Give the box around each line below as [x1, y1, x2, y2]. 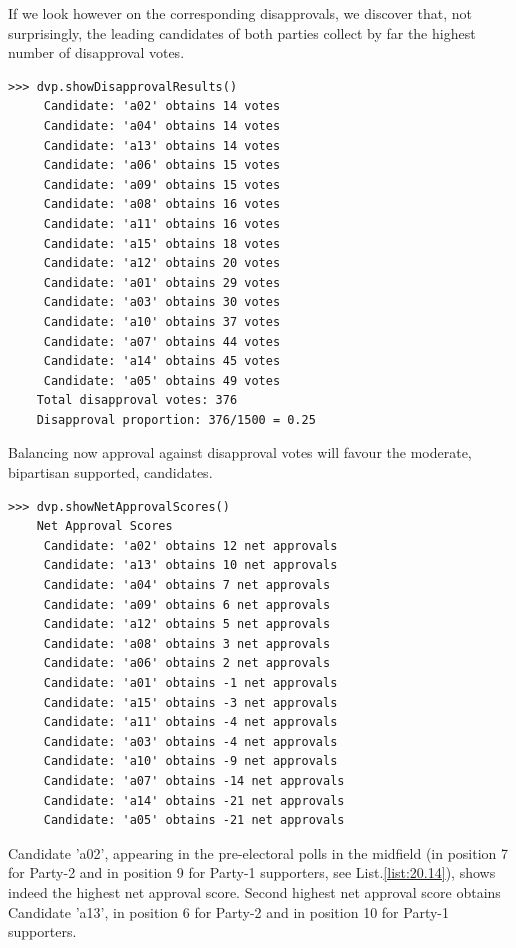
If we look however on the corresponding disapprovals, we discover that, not [8, 3, 473, 23]
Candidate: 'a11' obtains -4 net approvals [43, 715, 338, 730]
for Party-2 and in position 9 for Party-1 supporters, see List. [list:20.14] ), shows [8, 862, 496, 883]
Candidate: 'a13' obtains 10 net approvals [43, 558, 338, 573]
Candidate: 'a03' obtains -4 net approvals [43, 734, 338, 749]
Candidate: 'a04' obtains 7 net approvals [43, 578, 331, 593]
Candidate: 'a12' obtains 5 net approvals [43, 617, 331, 632]
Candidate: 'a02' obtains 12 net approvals [43, 538, 338, 553]
